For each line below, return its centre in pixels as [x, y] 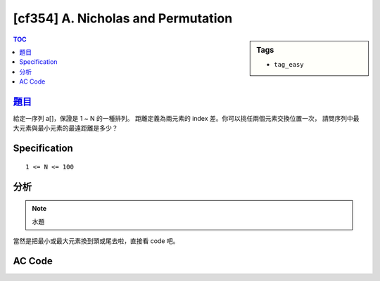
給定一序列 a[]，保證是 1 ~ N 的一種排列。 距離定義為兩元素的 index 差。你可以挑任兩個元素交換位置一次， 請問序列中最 [186, 119]
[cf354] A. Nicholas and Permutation [123, 18]
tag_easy [289, 64]
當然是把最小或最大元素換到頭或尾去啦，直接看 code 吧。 [96, 241]
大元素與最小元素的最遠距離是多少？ [65, 128]
